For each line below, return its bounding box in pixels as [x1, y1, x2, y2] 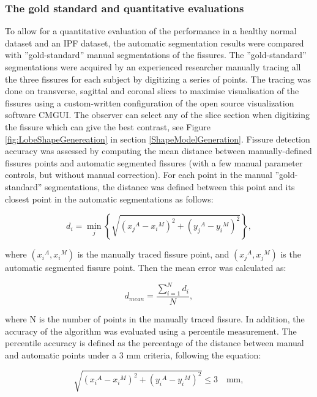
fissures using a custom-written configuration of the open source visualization [5, 96, 294, 109]
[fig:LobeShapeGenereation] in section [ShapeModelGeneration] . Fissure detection [5, 132, 310, 145]
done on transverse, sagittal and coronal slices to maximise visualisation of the [5, 84, 299, 97]
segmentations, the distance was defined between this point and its [45, 180, 295, 193]
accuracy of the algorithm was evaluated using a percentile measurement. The [5, 324, 297, 337]
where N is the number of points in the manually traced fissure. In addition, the [5, 313, 305, 325]
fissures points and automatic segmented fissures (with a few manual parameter [5, 156, 303, 169]
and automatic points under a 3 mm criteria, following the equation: [5, 348, 261, 361]
